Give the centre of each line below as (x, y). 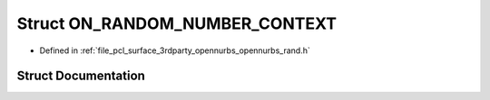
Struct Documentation (81, 76)
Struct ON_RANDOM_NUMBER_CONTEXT (177, 23)
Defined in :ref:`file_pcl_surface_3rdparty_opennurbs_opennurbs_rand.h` (175, 50)
